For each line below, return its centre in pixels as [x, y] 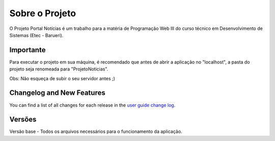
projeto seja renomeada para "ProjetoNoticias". [59, 69]
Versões [23, 119]
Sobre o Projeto [43, 13]
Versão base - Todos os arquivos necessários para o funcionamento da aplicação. [96, 131]
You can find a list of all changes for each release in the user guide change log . [92, 105]
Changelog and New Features [57, 93]
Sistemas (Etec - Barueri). [36, 35]
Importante [28, 50]
